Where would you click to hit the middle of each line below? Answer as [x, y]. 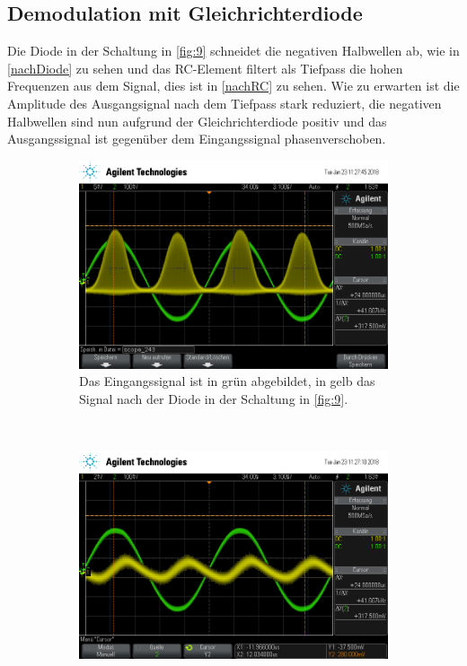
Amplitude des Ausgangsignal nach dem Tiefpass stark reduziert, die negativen [225, 103]
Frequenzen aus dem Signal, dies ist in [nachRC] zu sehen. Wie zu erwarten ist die [233, 86]
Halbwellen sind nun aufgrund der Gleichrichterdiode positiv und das [197, 121]
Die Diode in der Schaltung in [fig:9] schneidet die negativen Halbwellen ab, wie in [233, 51]
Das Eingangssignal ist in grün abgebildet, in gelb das [227, 381]
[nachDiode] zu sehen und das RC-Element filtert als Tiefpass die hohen [205, 68]
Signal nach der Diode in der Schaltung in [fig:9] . [214, 398]
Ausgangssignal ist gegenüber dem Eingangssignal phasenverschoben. [197, 139]
